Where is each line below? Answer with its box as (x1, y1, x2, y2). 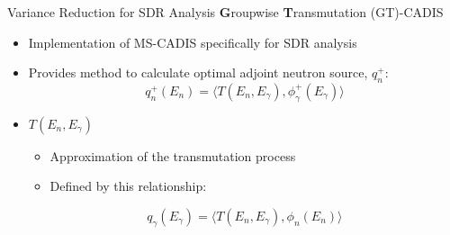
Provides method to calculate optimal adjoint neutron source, (28, 63, 368, 82)
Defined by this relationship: (49, 176, 207, 195)
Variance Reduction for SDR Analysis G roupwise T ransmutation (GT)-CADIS (7, 3, 444, 21)
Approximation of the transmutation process (49, 146, 296, 165)
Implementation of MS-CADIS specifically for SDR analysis (28, 32, 357, 51)
